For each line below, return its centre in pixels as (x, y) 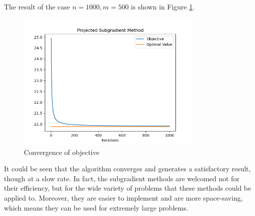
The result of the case (37, 6)
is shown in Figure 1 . (163, 6)
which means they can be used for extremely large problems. (96, 207)
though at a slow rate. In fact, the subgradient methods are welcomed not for (122, 178)
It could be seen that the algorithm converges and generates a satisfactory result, (127, 169)
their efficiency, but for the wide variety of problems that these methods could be (127, 188)
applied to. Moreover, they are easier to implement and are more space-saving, (124, 197)
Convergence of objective (62, 152)
